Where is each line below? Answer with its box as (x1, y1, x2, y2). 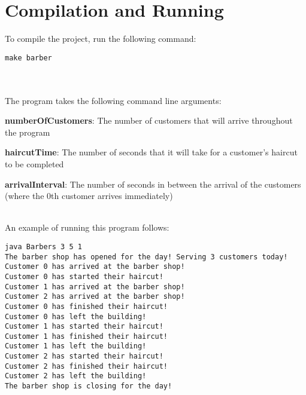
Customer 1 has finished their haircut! (5, 332, 168, 341)
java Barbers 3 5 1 (5, 242, 82, 251)
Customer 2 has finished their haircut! (5, 362, 168, 370)
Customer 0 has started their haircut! (5, 272, 163, 281)
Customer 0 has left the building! (5, 312, 147, 321)
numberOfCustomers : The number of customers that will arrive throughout (5, 114, 293, 127)
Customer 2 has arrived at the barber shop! (5, 292, 185, 301)
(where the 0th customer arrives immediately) (5, 189, 173, 202)
